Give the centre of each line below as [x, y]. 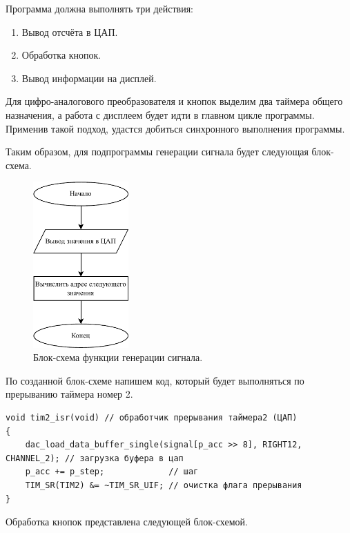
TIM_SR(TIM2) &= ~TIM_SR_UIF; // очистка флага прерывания [164, 485]
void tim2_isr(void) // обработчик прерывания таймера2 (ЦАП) [152, 417]
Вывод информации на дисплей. [89, 78]
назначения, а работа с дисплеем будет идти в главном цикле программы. [160, 114]
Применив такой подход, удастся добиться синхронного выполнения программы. [175, 128]
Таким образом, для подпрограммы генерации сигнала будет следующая [157, 152]
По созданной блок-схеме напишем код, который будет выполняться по [155, 380]
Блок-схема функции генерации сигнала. [118, 357]
